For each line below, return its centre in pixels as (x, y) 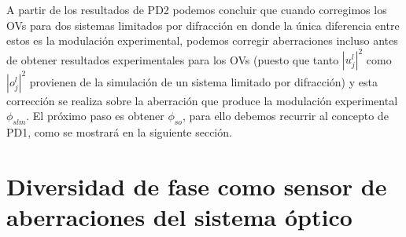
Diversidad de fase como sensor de (197, 186)
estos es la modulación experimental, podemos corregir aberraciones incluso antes (202, 40)
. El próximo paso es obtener (95, 116)
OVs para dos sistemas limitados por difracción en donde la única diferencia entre (203, 25)
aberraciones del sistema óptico (179, 217)
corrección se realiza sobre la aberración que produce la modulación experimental (202, 100)
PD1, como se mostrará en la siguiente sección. (119, 132)
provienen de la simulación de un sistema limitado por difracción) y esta (203, 81)
